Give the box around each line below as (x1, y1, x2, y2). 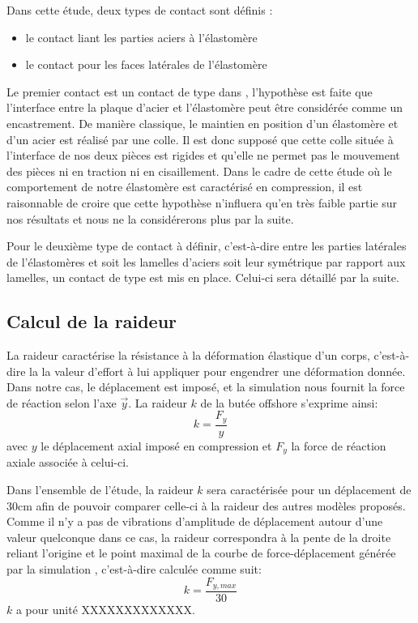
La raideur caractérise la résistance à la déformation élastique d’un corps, (6, 347, 370, 364)
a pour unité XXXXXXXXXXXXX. (15, 601, 195, 618)
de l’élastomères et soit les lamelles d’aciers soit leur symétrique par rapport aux (6, 253, 406, 270)
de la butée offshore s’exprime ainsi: (200, 394, 378, 411)
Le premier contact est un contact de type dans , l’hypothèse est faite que (6, 83, 373, 100)
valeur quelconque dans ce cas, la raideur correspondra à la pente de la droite (6, 528, 391, 545)
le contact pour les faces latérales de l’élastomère (25, 56, 267, 73)
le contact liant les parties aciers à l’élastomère (25, 28, 258, 45)
